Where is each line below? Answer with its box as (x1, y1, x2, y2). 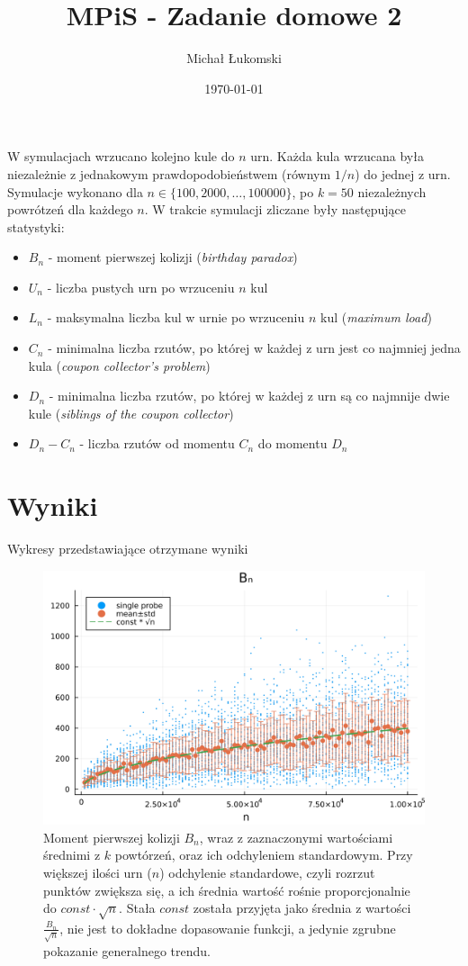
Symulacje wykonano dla (7, 182, 143, 201)
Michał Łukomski (186, 49, 282, 68)
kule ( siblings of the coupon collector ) (28, 403, 234, 422)
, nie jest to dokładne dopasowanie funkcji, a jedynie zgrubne (59, 918, 396, 937)
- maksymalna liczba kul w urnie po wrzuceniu (47, 308, 305, 327)
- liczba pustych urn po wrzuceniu (47, 277, 235, 296)
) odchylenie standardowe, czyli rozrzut (159, 862, 375, 881)
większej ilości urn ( (43, 862, 152, 881)
